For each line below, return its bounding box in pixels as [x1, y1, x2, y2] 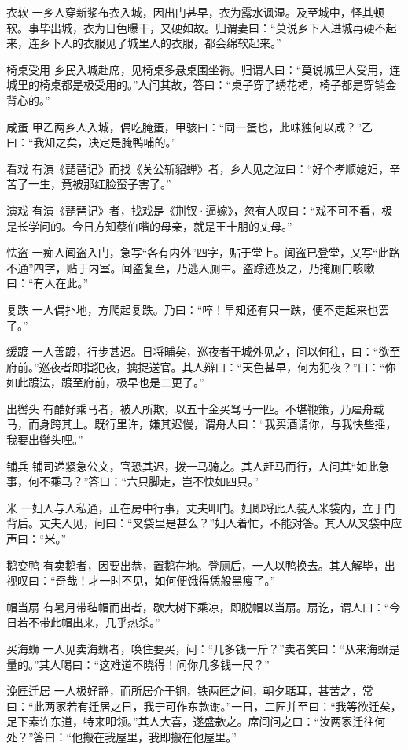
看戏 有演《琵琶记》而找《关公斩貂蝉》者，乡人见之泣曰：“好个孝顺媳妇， [6, 160, 390, 176]
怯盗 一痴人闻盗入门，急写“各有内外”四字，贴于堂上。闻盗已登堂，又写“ [6, 244, 378, 260]
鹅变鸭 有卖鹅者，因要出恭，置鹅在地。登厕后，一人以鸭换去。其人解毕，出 [6, 556, 395, 573]
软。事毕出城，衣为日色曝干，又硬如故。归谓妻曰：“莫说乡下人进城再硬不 [6, 19, 386, 35]
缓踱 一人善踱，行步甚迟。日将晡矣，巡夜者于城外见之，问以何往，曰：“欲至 [6, 343, 401, 360]
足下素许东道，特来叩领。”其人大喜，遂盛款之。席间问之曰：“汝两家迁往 [6, 713, 375, 730]
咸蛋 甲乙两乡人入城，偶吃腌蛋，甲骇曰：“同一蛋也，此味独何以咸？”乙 [6, 118, 373, 135]
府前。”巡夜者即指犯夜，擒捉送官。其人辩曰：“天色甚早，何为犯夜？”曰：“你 [6, 358, 396, 375]
